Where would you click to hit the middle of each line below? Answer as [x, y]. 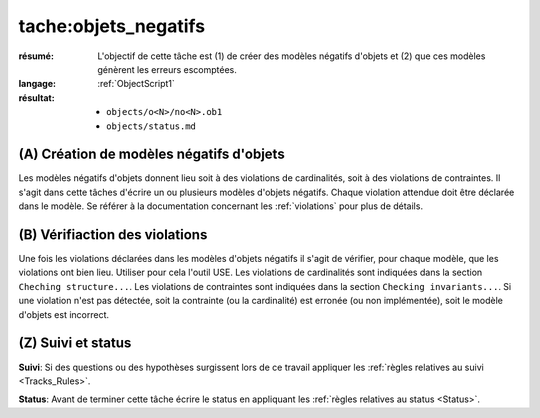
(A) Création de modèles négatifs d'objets [151, 154]
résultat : [36, 97]
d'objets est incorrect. [64, 314]
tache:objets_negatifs [111, 26]
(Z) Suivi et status [75, 343]
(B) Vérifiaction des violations [113, 234]
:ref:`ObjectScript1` [136, 84]
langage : [37, 84]
